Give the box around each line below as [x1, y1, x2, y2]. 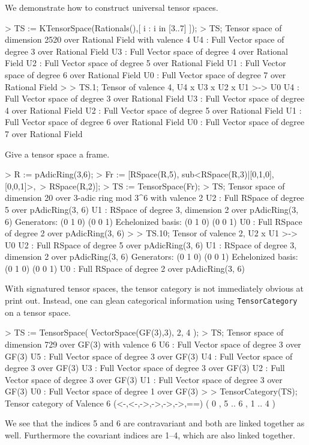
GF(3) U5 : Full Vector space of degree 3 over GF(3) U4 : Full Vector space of [5, 349, 293, 362]
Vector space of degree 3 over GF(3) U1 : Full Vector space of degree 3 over [5, 373, 283, 385]
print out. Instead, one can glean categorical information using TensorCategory [5, 294, 298, 307]
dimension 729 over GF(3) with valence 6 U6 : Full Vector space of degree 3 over [5, 337, 301, 350]
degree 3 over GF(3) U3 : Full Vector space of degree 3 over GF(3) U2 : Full [5, 361, 285, 374]
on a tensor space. [5, 305, 71, 318]
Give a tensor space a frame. [5, 147, 110, 160]
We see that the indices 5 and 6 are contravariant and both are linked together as [5, 417, 305, 429]
